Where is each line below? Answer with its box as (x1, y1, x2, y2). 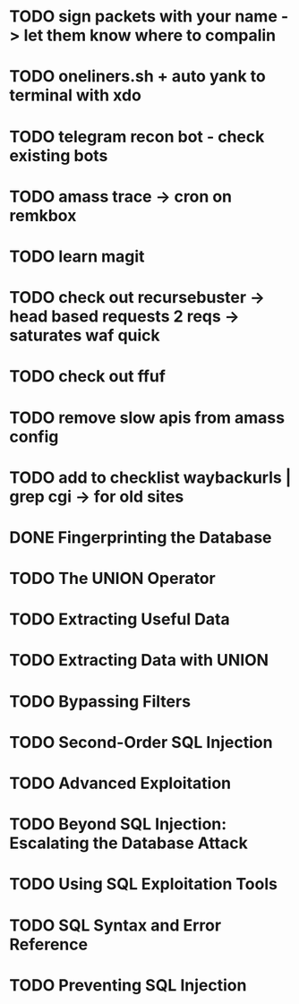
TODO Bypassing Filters (9, 691, 191, 711)
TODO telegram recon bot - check (9, 126, 265, 147)
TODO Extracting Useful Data (9, 609, 230, 630)
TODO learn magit (9, 246, 145, 266)
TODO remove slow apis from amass (9, 408, 285, 427)
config (9, 426, 59, 447)
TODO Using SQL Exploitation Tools (9, 874, 278, 895)
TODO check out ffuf (9, 366, 166, 387)
